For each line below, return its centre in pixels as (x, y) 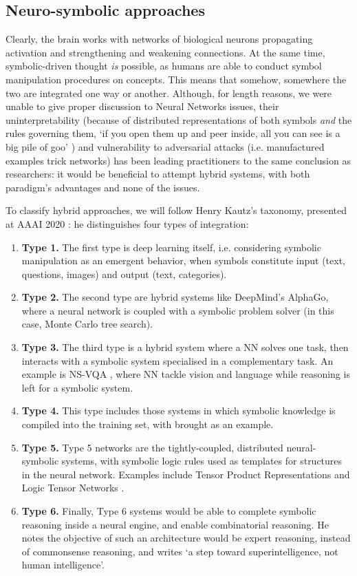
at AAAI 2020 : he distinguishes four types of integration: (127, 223)
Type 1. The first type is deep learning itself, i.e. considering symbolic (171, 247)
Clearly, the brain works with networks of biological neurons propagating (159, 39)
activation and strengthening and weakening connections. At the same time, (165, 52)
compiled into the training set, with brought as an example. (148, 424)
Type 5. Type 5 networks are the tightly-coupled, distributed (152, 447)
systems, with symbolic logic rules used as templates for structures (202, 461)
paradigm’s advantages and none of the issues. (103, 187)
